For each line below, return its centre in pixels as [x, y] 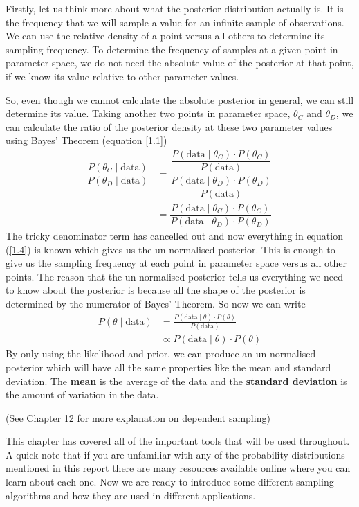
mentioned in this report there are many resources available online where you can [178, 468]
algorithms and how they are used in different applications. [131, 495]
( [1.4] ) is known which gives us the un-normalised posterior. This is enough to [171, 249]
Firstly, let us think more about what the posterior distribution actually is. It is [175, 8]
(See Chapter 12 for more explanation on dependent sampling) [138, 417]
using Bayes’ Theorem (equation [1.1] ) [86, 140]
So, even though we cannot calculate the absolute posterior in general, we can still [180, 99]
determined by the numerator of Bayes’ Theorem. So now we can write [156, 304]
